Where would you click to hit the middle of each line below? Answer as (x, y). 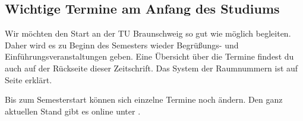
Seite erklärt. (29, 79)
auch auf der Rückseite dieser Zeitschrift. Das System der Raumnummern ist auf (151, 68)
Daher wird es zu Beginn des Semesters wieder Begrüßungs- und (122, 45)
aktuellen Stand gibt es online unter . (73, 111)
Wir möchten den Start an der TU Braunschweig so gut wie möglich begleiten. (148, 33)
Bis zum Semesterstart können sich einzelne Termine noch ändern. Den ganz (144, 99)
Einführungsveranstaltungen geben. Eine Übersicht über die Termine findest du (149, 56)
